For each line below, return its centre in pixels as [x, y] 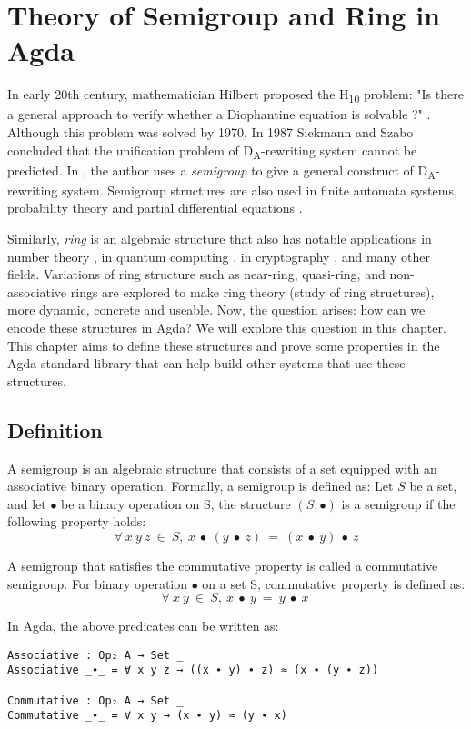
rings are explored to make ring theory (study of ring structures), [252, 291]
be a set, [433, 486]
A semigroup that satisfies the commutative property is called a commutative [223, 565]
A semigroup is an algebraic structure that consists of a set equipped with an [222, 468]
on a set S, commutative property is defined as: [334, 583]
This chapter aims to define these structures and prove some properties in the [224, 345]
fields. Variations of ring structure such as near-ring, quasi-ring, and [196, 274]
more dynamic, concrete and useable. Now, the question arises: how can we [216, 310]
